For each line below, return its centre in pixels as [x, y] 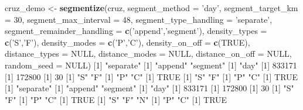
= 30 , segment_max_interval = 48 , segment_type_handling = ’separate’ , [139, 19]
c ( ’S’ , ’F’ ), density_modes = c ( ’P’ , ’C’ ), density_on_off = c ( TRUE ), [127, 42]
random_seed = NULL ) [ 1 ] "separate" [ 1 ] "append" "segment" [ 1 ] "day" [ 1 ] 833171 [151, 65]
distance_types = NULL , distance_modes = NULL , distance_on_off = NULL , [148, 54]
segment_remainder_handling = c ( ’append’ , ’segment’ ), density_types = [136, 31]
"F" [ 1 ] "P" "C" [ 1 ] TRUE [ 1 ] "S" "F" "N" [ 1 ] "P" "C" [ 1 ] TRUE [116, 99]
